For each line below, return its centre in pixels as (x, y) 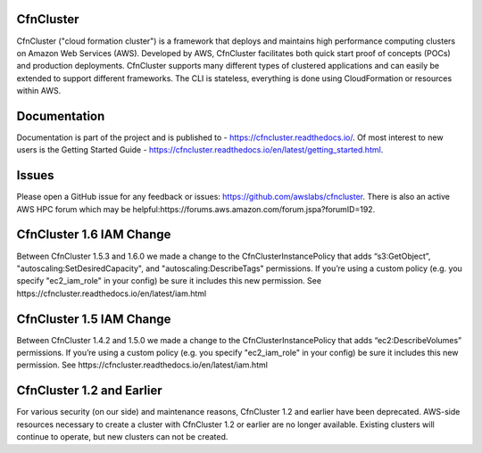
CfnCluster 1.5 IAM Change (94, 319)
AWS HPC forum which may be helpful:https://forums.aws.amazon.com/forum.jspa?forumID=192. (196, 209)
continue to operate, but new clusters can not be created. (122, 437)
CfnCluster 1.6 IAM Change (94, 235)
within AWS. (39, 91)
